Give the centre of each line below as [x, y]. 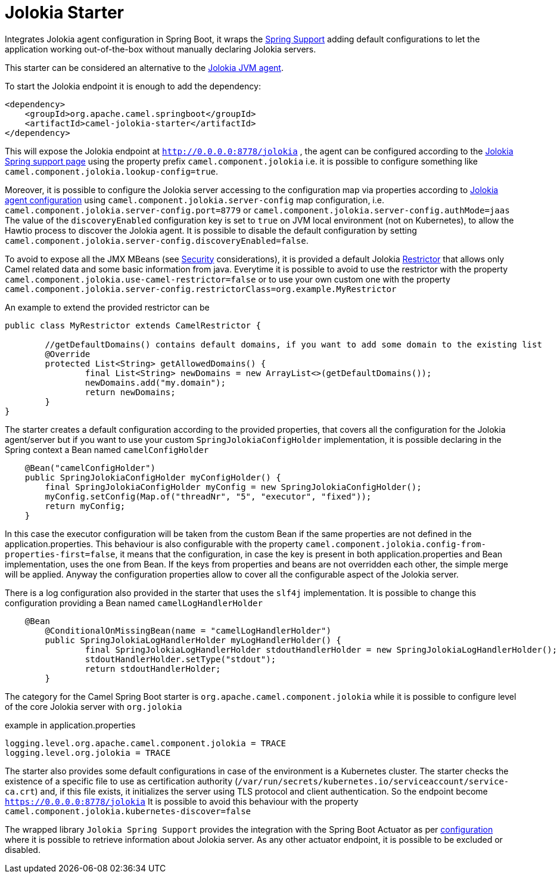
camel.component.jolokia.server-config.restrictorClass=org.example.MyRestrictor [201, 289]
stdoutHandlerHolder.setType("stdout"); [181, 659]
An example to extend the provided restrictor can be [107, 307]
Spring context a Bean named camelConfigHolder [107, 449]
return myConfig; [85, 506]
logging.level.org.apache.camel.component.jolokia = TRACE [146, 743]
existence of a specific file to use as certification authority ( [122, 781]
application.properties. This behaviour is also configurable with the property [154, 544]
